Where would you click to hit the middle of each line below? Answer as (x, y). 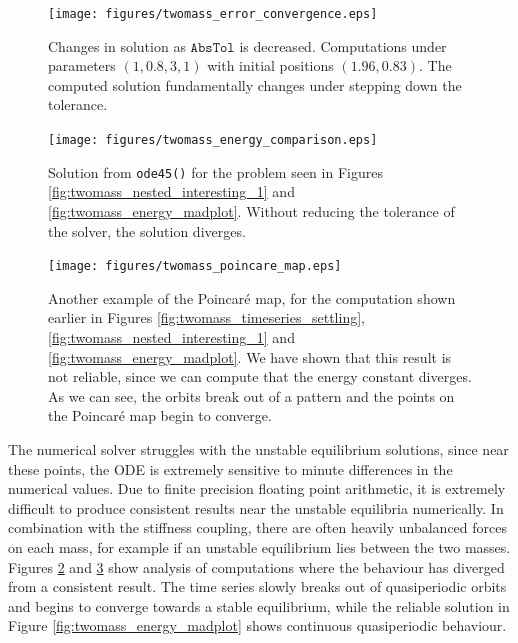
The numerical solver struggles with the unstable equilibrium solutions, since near (258, 448)
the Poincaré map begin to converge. (160, 415)
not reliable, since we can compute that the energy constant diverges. (260, 376)
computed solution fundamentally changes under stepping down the (255, 84)
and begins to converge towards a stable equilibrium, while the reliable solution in (259, 605)
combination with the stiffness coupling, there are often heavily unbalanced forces (257, 527)
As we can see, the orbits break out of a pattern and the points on (251, 395)
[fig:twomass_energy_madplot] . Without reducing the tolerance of (251, 210)
